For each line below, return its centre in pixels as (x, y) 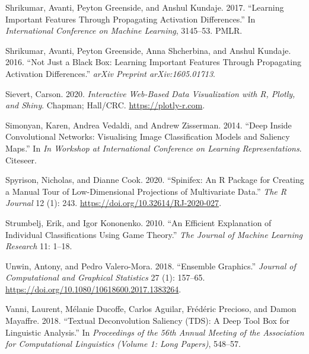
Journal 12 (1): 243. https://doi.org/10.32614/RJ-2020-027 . (114, 203)
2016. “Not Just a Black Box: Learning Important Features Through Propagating (153, 62)
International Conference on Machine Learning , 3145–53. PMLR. (124, 30)
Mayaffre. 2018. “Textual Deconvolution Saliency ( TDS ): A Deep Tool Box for (148, 321)
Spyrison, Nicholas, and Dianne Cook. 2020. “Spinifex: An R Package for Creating (155, 180)
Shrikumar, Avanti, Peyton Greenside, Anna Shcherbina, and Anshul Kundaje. (148, 50)
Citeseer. (21, 160)
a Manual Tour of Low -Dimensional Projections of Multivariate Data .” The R (146, 191)
